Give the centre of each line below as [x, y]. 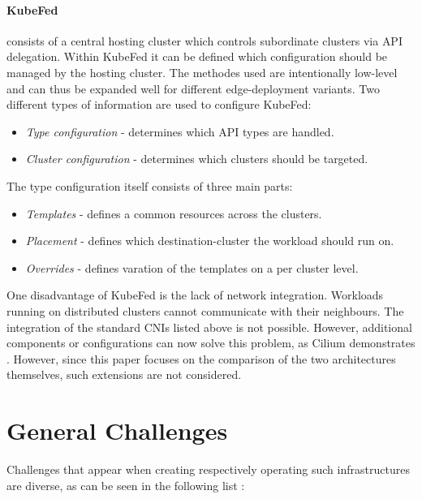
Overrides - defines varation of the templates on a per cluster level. [192, 267]
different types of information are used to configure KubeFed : [159, 104]
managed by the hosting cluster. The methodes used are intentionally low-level [202, 72]
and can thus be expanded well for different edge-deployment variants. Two [193, 88]
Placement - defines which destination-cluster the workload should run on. [210, 241]
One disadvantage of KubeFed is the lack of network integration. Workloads [195, 295]
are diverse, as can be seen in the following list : [126, 485]
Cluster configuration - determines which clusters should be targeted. [197, 159]
